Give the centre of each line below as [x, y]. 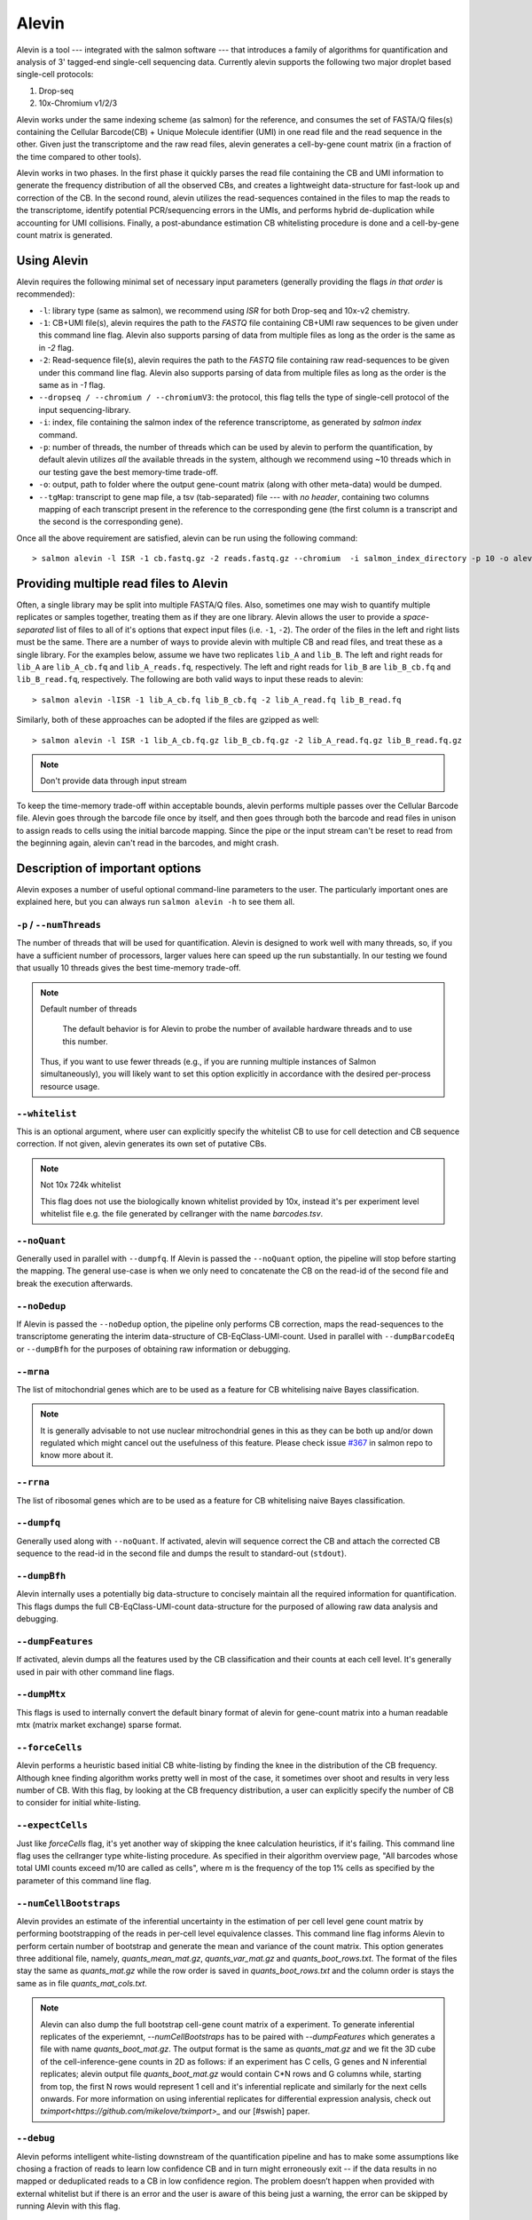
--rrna [33, 1483]
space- [416, 617]
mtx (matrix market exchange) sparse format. [99, 1725]
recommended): [46, 294]
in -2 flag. [56, 347]
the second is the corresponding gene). [111, 522]
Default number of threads [89, 1009]
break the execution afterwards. [74, 1283]
